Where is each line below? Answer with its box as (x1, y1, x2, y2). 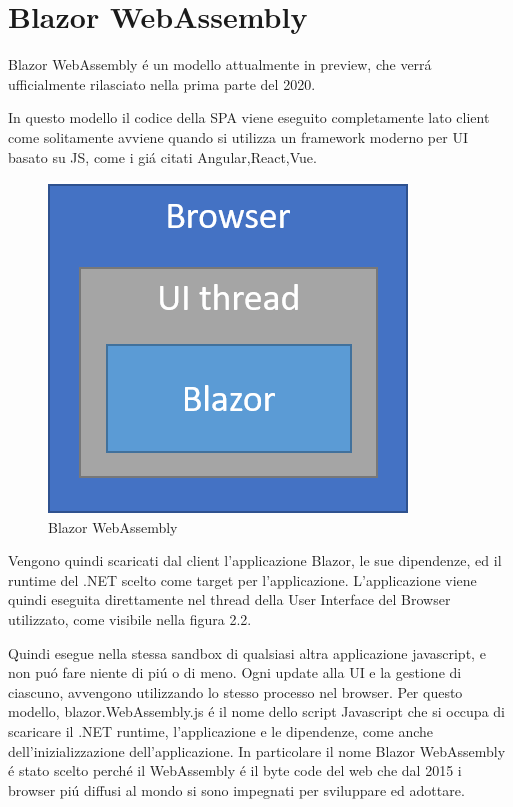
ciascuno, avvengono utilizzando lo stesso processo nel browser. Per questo (8, 681, 463, 702)
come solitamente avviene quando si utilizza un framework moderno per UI (8, 126, 468, 147)
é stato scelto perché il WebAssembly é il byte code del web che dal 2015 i (8, 760, 462, 781)
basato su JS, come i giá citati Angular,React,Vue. (8, 146, 317, 167)
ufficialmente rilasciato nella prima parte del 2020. (8, 73, 316, 94)
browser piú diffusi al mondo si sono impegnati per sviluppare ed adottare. (8, 779, 465, 800)
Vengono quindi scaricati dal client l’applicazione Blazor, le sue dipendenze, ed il (8, 550, 502, 571)
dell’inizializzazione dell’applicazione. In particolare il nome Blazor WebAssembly (8, 740, 506, 761)
